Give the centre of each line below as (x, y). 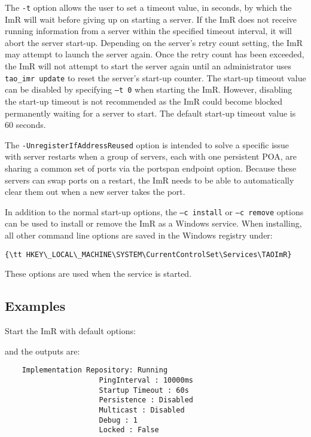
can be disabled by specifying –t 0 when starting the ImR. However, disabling (149, 89)
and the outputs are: (42, 351)
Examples (35, 306)
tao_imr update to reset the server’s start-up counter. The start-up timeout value (155, 77)
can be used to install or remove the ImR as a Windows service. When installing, (153, 223)
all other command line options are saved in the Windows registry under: (139, 235)
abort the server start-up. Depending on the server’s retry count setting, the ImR (154, 42)
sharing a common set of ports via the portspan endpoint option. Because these (151, 168)
